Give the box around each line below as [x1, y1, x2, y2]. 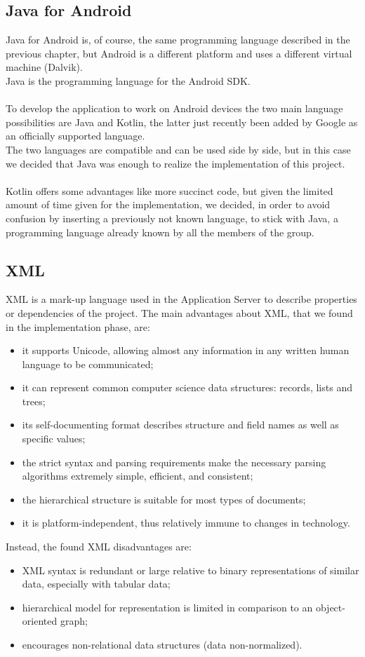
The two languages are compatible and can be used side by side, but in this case [6, 142, 351, 156]
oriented [22, 614, 58, 628]
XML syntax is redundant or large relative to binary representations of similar [22, 562, 359, 577]
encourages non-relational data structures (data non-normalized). [22, 637, 303, 651]
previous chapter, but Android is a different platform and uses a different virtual [6, 46, 352, 60]
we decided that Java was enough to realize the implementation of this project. [6, 156, 345, 170]
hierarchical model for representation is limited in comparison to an [22, 600, 313, 614]
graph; [60, 614, 88, 628]
